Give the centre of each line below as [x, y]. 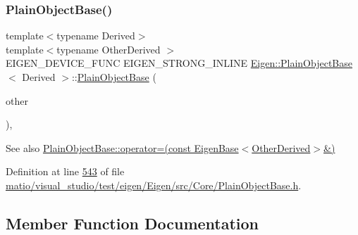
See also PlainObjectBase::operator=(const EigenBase [122, 147]
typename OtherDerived [109, 49]
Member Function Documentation [132, 223]
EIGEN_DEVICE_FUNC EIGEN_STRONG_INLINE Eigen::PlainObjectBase [179, 63]
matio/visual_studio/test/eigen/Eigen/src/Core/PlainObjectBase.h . [154, 185]
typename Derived [96, 36]
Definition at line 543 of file [65, 171]
